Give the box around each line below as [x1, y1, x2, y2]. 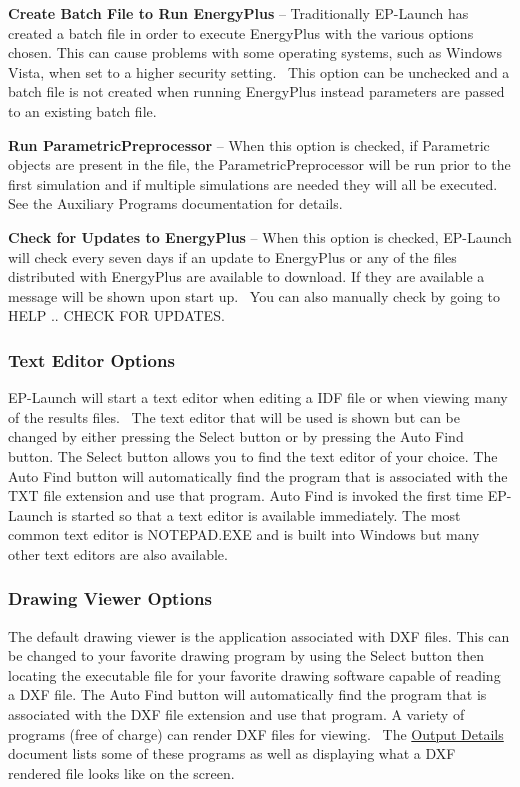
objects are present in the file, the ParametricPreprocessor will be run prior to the [8, 154, 511, 175]
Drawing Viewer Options [8, 586, 212, 611]
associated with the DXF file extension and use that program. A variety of [8, 704, 465, 725]
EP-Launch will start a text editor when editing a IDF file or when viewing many [8, 387, 508, 408]
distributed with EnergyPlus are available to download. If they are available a [8, 266, 485, 287]
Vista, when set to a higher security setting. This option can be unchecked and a [8, 61, 510, 82]
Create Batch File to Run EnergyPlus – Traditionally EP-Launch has [8, 3, 469, 23]
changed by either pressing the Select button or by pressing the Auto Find [8, 426, 464, 447]
